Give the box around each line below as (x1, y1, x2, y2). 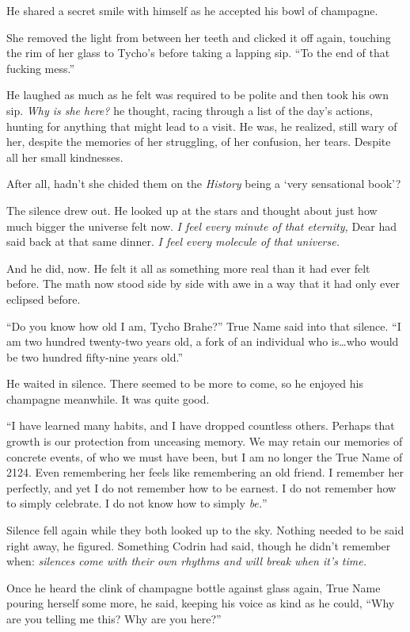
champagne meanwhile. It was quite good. (6, 390, 210, 407)
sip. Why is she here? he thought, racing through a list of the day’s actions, (6, 102, 373, 118)
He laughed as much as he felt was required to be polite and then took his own (6, 86, 389, 103)
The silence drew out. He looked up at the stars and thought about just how (6, 201, 378, 218)
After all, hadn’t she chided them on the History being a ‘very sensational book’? (6, 175, 401, 192)
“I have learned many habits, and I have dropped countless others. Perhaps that (6, 417, 395, 434)
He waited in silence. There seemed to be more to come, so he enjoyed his (6, 375, 363, 392)
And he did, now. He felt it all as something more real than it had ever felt (6, 259, 370, 276)
